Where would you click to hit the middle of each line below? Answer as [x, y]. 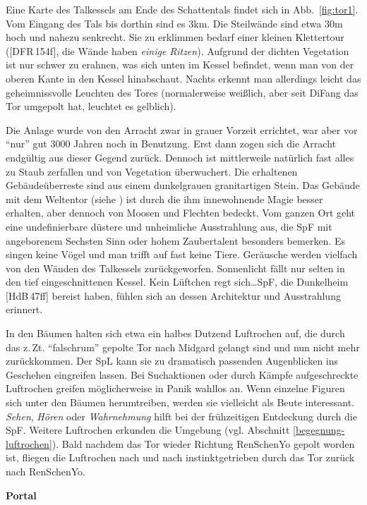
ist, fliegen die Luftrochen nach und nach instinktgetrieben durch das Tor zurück [180, 457]
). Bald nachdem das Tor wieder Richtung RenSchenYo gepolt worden [203, 443]
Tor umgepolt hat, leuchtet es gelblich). [91, 106]
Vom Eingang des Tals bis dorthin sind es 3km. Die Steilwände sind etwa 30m [174, 23]
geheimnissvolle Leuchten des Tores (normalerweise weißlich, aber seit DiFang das [182, 92]
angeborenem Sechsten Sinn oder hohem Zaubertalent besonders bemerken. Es [175, 240]
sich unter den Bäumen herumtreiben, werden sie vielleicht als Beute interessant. [180, 402]
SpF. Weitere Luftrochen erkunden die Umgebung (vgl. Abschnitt [148, 430]
